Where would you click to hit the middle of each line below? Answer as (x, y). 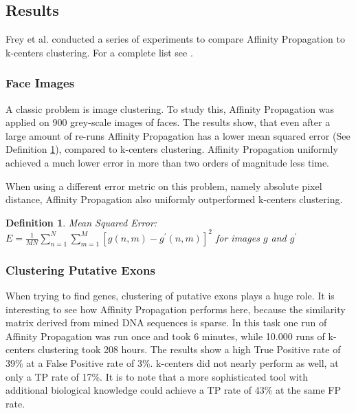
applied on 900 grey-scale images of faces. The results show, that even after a (168, 122)
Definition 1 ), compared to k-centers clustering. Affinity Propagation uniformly (172, 149)
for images (237, 237)
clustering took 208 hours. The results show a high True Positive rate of (189, 349)
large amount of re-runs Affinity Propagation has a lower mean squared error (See (178, 135)
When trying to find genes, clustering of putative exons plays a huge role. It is (170, 296)
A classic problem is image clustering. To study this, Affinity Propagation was (170, 108)
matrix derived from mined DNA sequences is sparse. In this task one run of (166, 322)
